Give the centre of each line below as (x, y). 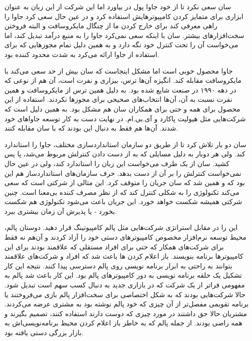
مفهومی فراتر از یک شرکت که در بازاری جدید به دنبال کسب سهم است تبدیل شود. (125, 285)
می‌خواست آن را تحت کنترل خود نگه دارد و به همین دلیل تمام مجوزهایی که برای (121, 45)
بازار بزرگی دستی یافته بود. (44, 332)
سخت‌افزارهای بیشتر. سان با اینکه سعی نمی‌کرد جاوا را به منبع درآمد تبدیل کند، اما (125, 35)
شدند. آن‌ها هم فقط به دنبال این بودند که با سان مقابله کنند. (91, 128)
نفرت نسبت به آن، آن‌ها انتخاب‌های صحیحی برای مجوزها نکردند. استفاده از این (118, 99)
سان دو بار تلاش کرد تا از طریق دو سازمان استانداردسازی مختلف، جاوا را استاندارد (126, 144)
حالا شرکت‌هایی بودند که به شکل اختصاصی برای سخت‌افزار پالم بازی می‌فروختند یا (125, 294)
